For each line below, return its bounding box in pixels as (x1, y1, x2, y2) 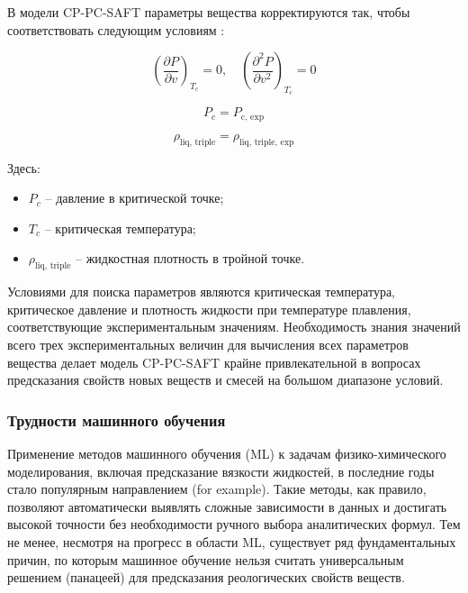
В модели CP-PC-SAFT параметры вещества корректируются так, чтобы (7, 3, 410, 21)
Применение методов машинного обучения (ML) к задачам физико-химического (7, 444, 446, 462)
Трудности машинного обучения (7, 408, 226, 431)
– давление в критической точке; (45, 188, 224, 207)
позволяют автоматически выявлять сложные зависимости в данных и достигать (7, 497, 447, 515)
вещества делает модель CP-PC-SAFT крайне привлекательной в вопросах (7, 352, 421, 371)
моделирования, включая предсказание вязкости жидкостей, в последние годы (7, 461, 435, 480)
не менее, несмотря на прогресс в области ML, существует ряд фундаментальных (7, 532, 456, 551)
